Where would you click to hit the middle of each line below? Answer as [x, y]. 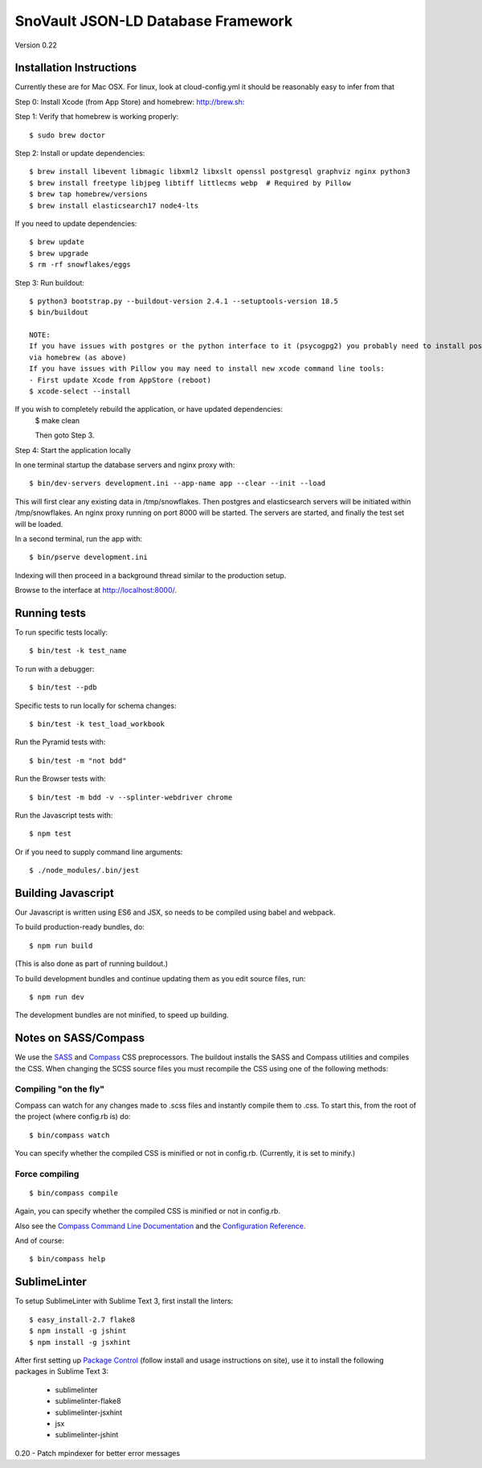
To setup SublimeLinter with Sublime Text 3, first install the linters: [124, 1301]
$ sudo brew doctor [67, 135]
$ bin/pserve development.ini [89, 557]
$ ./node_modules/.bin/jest [84, 870]
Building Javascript [64, 893]
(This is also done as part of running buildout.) [92, 964]
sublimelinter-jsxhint [89, 1412]
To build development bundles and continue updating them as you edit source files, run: [160, 978]
